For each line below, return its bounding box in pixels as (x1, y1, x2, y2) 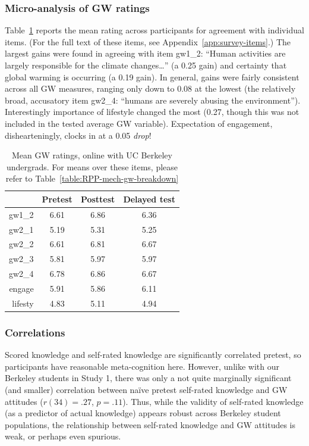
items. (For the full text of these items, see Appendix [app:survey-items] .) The (5, 35, 291, 48)
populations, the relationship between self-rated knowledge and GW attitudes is (5, 418, 296, 431)
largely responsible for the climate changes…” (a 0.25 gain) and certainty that (5, 59, 287, 71)
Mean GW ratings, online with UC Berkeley (11, 149, 172, 161)
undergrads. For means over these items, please (6, 160, 178, 173)
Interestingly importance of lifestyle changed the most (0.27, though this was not (5, 105, 299, 118)
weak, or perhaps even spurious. (5, 430, 121, 442)
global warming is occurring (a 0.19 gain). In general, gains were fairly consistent (5, 70, 299, 83)
